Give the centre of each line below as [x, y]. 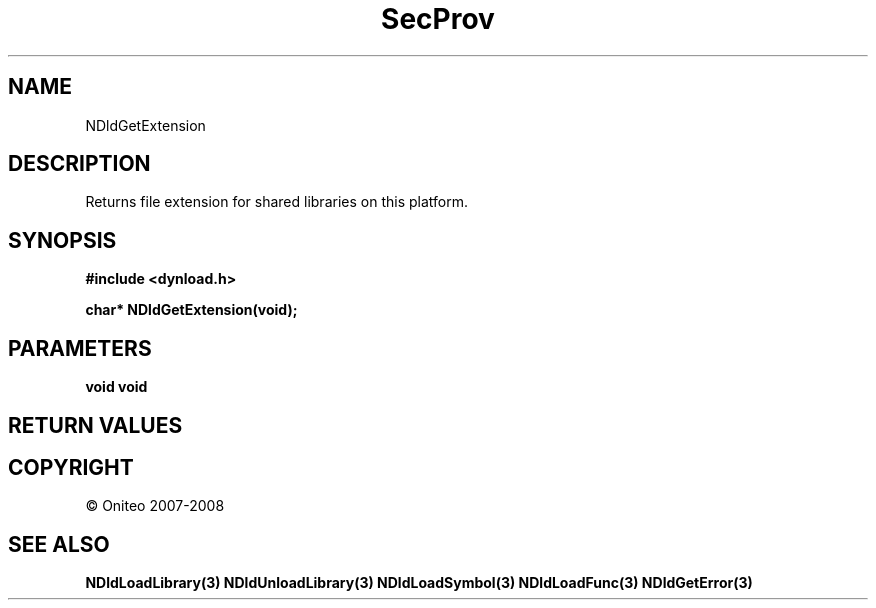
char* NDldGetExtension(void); [191, 310]
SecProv [438, 19]
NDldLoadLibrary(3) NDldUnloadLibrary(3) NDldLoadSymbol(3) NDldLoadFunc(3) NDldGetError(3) [419, 583]
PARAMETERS [80, 348]
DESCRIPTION [79, 164]
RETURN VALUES [95, 425]
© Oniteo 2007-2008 [155, 506]
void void [116, 387]
